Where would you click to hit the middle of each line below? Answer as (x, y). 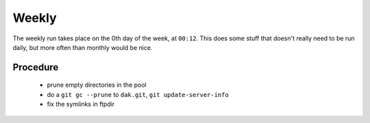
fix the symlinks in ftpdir (81, 104)
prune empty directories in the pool (97, 85)
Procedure (36, 67)
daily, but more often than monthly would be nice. (83, 47)
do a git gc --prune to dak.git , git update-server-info (138, 94)
